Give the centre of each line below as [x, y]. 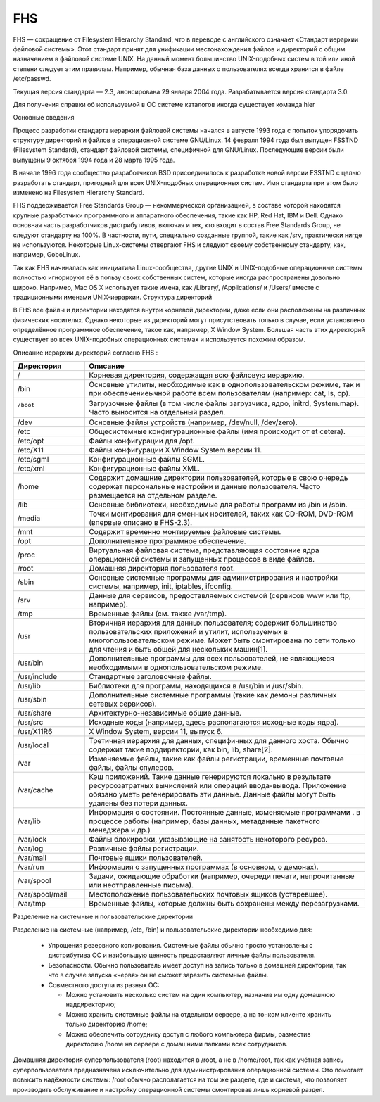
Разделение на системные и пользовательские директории [103, 917]
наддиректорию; [91, 1005]
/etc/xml [31, 469]
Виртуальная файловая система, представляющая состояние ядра [204, 550]
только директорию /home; [107, 1025]
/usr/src [30, 723]
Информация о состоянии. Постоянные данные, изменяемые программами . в [224, 813]
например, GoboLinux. [47, 255]
